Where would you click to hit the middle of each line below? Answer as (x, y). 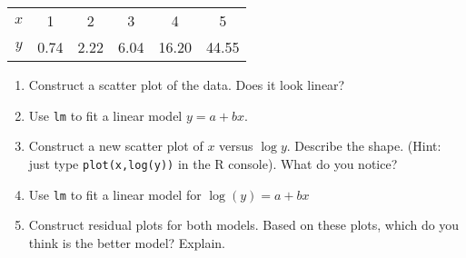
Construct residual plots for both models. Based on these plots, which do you (244, 225)
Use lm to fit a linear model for (115, 194)
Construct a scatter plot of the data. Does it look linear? (187, 84)
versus (236, 146)
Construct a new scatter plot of (116, 146)
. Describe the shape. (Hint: (364, 146)
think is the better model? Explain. (127, 242)
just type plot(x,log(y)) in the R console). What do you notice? (213, 163)
